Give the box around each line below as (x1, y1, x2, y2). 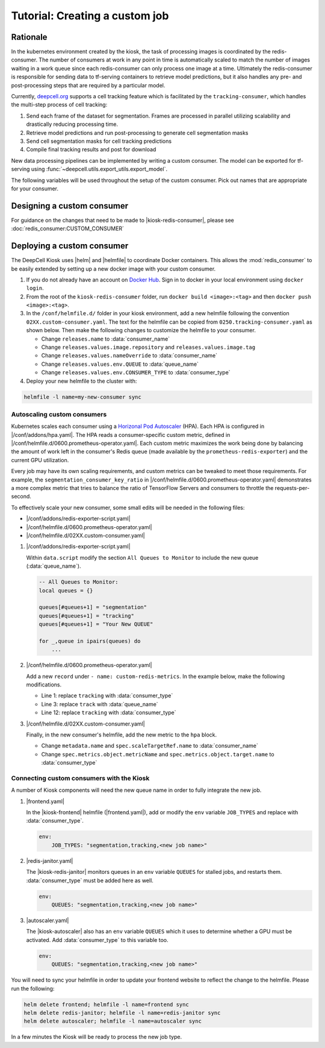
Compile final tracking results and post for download (26, 146, 156, 153)
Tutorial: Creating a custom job (11, 9, 169, 22)
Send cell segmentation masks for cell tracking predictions (26, 137, 172, 145)
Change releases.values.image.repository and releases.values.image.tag (41, 344, 256, 351)
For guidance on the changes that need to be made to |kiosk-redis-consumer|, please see (11, 216, 234, 224)
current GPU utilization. (11, 456, 69, 463)
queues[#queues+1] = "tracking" (39, 612, 135, 619)
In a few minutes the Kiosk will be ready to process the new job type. (11, 1034, 182, 1041)
